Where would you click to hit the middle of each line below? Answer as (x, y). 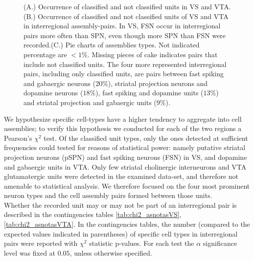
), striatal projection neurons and (158, 83)
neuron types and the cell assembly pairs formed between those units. (108, 195)
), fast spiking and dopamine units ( (150, 93)
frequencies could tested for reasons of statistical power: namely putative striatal (125, 147)
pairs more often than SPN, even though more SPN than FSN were (125, 35)
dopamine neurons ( (53, 93)
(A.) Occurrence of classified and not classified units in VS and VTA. (127, 6)
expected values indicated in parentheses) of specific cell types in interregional (121, 233)
